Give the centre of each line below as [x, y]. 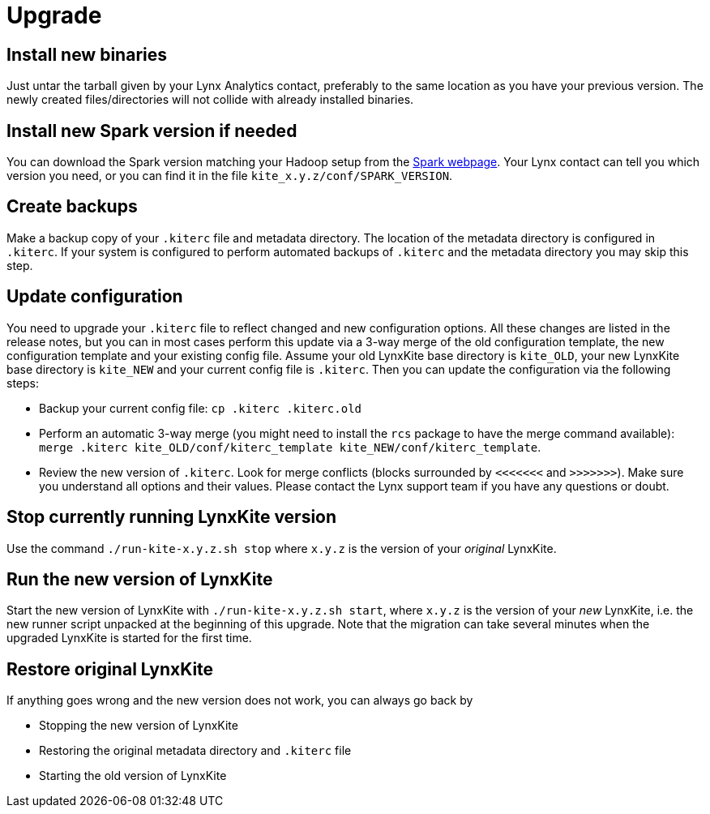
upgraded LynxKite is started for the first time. [129, 638]
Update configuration [95, 297]
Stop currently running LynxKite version [172, 517]
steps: [23, 383]
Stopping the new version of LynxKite [139, 726]
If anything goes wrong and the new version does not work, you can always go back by [240, 700]
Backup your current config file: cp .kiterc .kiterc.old [201, 408]
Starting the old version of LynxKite [133, 776]
